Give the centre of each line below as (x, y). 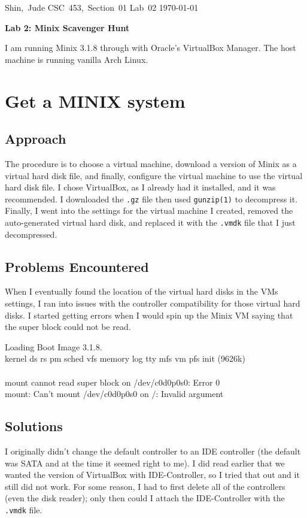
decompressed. (31, 234)
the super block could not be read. (68, 327)
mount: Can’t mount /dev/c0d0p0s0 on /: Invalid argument (114, 394)
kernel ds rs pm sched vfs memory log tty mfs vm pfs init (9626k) (125, 358)
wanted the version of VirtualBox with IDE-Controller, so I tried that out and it (152, 475)
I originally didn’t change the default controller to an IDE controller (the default (153, 451)
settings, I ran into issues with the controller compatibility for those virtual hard (153, 303)
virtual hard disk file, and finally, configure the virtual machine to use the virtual (154, 175)
